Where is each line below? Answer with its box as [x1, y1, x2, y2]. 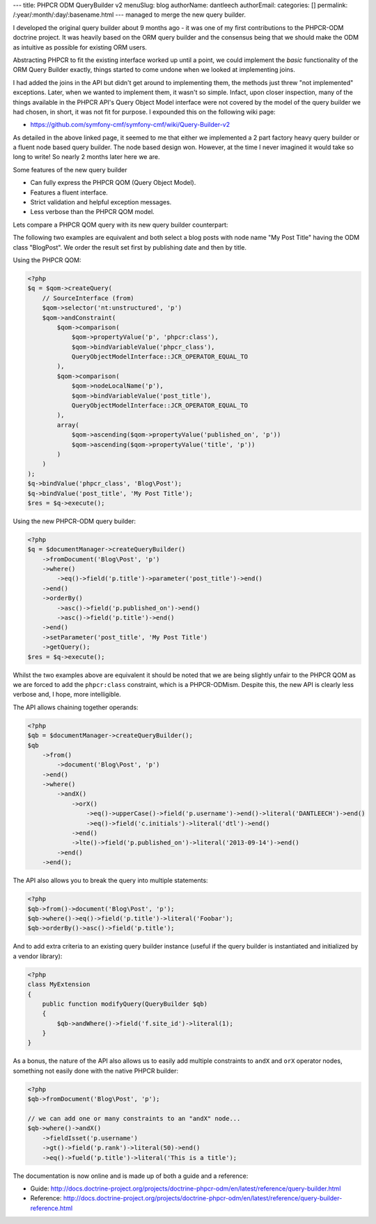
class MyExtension [27, 981, 91, 988]
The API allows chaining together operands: [13, 703, 139, 711]
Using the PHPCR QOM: [13, 255, 81, 264]
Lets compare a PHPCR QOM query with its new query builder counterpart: [13, 220, 228, 229]
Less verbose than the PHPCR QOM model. [30, 208, 155, 216]
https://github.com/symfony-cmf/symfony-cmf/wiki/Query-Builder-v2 [30, 121, 230, 129]
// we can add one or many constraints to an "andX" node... [27, 1115, 241, 1122]
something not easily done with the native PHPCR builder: [13, 1066, 179, 1075]
